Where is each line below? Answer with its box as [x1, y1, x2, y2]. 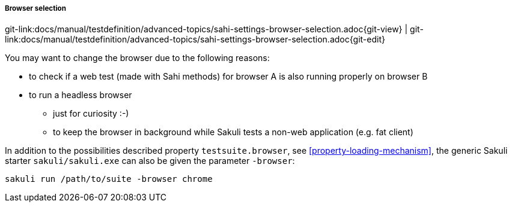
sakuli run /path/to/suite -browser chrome [5, 174, 213, 184]
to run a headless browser [29, 90, 132, 101]
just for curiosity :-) [53, 108, 129, 119]
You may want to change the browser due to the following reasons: [5, 53, 270, 63]
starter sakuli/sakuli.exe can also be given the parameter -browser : [5, 156, 295, 166]
